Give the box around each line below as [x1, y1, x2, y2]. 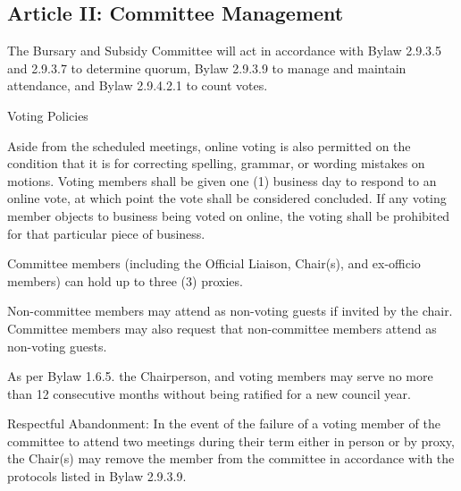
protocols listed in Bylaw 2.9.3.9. [7, 467, 187, 486]
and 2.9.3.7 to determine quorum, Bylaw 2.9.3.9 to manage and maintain [7, 58, 407, 77]
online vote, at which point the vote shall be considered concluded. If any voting [7, 189, 447, 207]
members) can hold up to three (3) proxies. [7, 271, 243, 290]
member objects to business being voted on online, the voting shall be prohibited [7, 206, 450, 224]
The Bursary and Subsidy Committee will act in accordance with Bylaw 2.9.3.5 [7, 41, 441, 60]
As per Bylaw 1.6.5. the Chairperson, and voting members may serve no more [7, 367, 433, 385]
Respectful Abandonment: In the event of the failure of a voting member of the [7, 414, 440, 433]
